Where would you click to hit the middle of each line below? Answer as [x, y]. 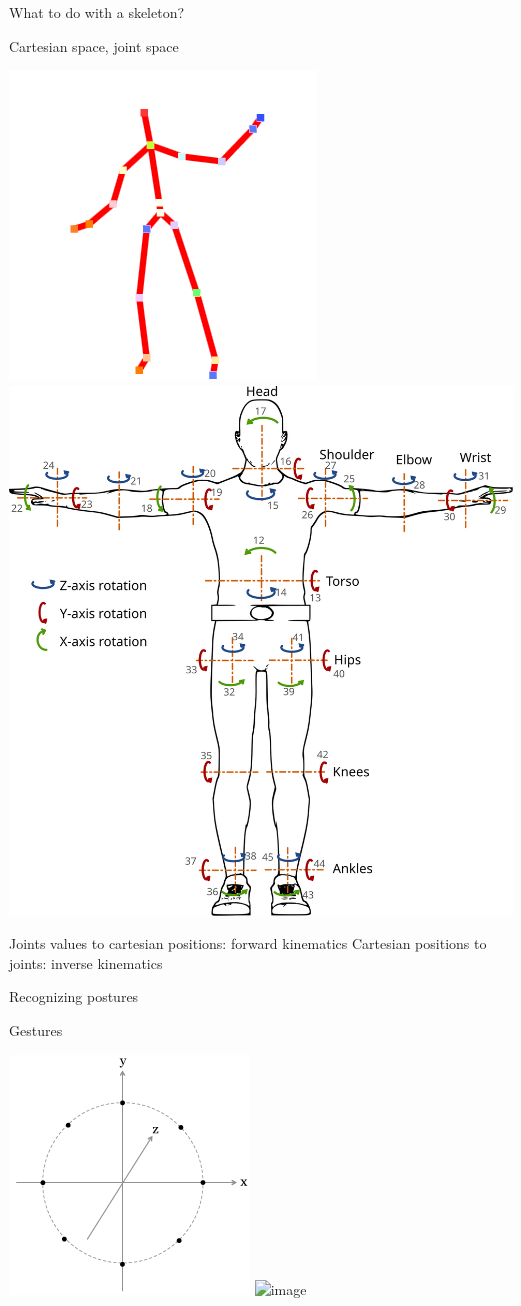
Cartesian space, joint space [94, 45]
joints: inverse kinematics [86, 962]
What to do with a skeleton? [97, 12]
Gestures [36, 1030]
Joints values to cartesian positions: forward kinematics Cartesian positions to [248, 943]
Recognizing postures [74, 996]
